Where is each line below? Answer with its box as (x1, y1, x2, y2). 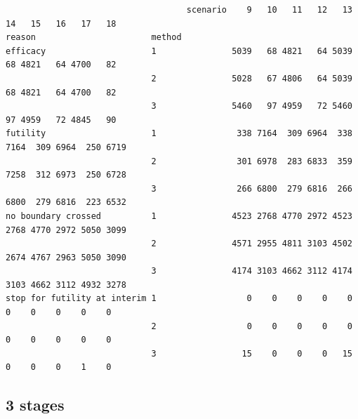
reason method (6, 32, 182, 43)
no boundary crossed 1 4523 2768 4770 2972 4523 (6, 211, 352, 221)
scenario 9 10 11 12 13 (186, 5, 352, 15)
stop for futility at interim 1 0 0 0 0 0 (6, 293, 352, 304)
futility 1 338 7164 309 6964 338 (6, 128, 352, 139)
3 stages (6, 394, 65, 415)
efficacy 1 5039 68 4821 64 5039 (6, 46, 352, 56)
